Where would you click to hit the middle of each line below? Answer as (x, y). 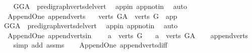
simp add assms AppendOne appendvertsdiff (90, 45)
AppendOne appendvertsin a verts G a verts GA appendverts (128, 35)
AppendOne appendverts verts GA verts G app (92, 16)
